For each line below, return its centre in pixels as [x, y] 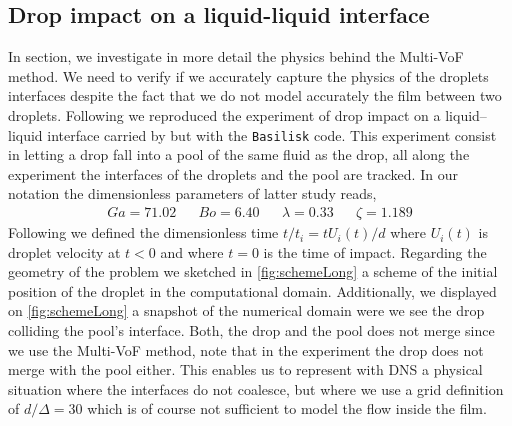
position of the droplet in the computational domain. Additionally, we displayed [252, 290]
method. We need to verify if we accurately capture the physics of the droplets [248, 75]
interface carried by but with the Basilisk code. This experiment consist [272, 134]
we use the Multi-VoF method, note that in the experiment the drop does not [246, 349]
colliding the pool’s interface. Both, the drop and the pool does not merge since [251, 330]
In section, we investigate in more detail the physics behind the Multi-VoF [236, 56]
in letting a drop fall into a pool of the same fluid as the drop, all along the [239, 154]
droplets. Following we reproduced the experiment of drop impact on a [224, 114]
